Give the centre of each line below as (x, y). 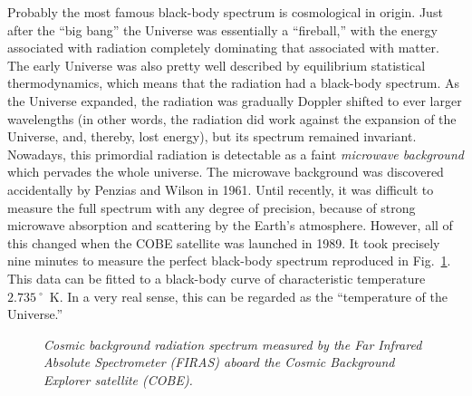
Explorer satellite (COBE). (118, 379)
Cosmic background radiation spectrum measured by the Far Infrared (233, 344)
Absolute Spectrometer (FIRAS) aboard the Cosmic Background (219, 362)
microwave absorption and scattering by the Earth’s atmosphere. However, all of (230, 225)
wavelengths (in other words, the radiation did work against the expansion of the (232, 118)
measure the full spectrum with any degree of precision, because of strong (212, 207)
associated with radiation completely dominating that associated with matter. (223, 48)
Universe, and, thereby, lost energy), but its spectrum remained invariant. (212, 136)
